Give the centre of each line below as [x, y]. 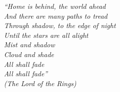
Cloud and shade [29, 54]
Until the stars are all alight [46, 35]
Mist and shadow [30, 45]
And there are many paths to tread [56, 15]
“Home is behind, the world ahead [55, 6]
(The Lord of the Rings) [40, 83]
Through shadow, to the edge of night [60, 25]
